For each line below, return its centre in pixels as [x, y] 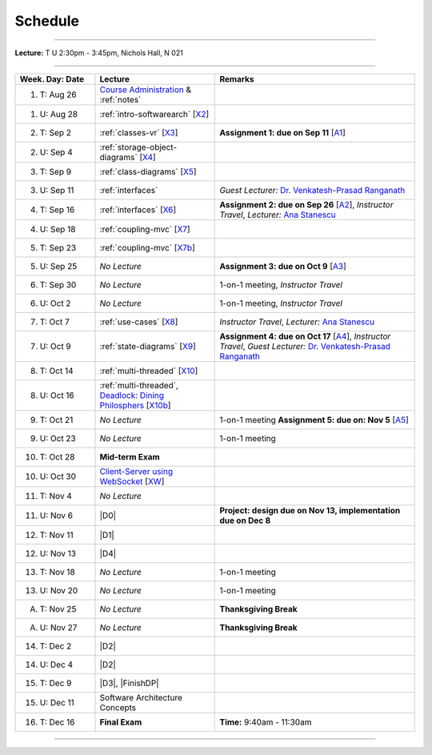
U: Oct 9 [55, 346]
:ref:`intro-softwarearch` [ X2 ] [154, 114]
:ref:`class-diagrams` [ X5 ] [148, 171]
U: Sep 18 [58, 229]
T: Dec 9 [56, 683]
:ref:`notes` [120, 99]
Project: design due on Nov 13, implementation [310, 510]
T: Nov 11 [56, 535]
